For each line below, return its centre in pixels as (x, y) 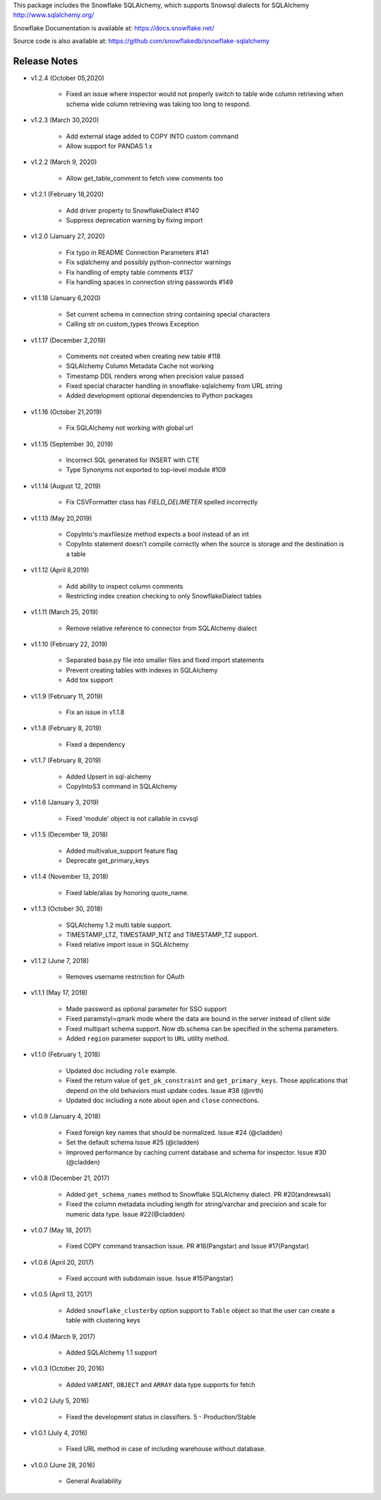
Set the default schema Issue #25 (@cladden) (133, 1142)
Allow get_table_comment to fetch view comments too (145, 178)
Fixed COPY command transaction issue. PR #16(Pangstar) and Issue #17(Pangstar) (188, 1246)
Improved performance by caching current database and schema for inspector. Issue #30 (196, 1152)
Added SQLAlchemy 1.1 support (111, 1352)
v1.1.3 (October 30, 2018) (67, 909)
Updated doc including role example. (121, 1070)
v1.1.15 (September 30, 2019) (72, 444)
